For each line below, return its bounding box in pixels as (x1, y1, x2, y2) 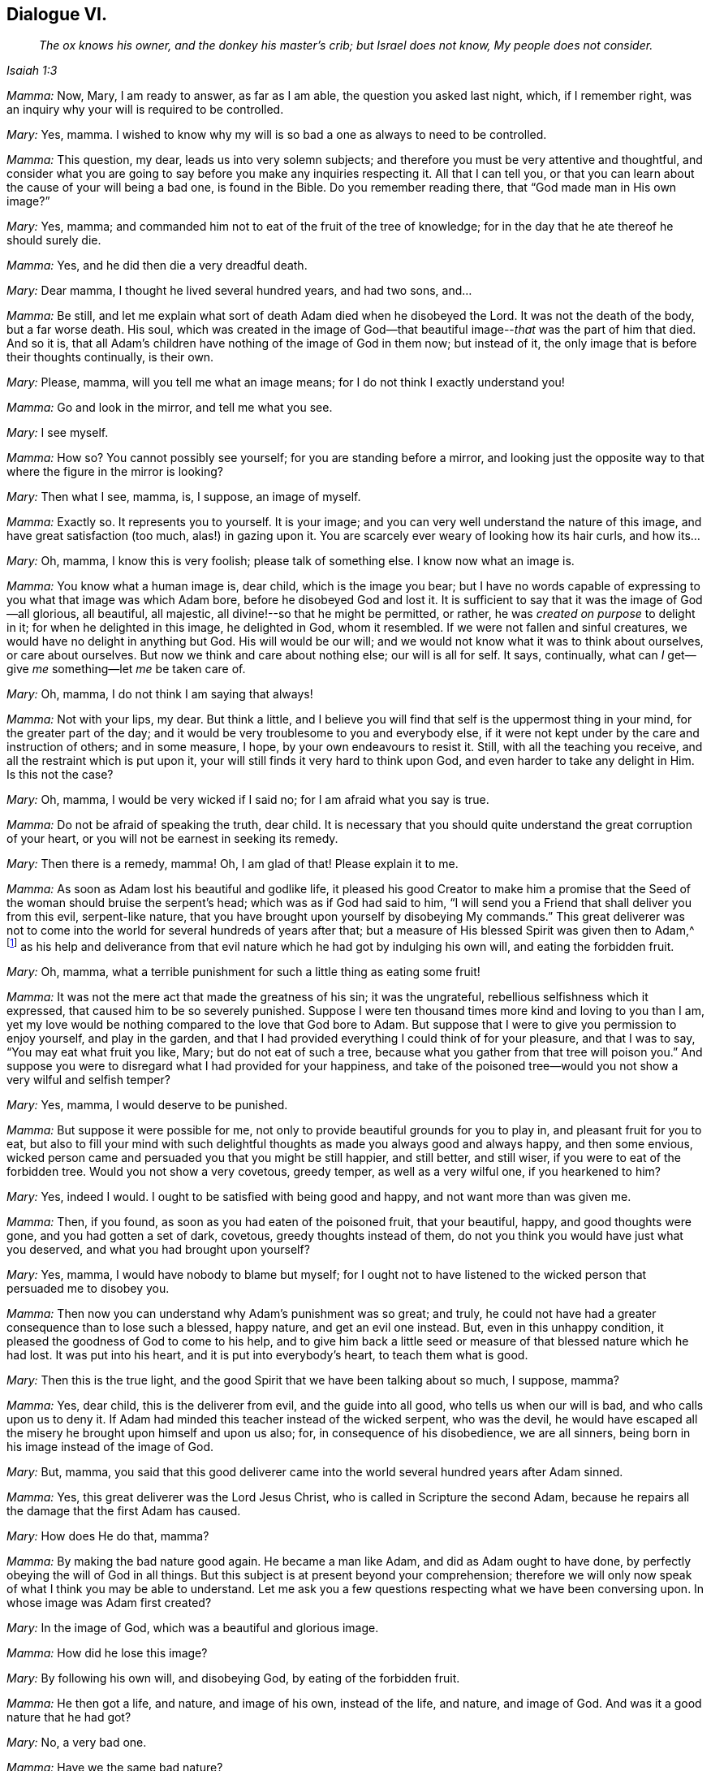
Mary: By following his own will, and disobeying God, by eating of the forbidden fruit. (6, 1671, 460, 1686)
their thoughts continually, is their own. (6, 350, 214, 365)
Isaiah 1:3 (6, 63, 58, 78)
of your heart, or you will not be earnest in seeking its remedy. (6, 832, 338, 846)
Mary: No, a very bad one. (6, 1735, 147, 1750)
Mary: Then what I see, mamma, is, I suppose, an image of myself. (6, 490, 361, 504)
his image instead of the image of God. (6, 1440, 213, 1454)
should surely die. (6, 233, 101, 248)
